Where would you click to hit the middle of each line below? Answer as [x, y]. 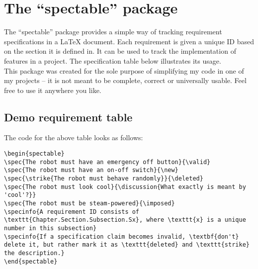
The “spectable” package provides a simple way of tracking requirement [113, 32]
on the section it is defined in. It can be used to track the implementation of [120, 51]
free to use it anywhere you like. [53, 90]
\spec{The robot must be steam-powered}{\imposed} [89, 204]
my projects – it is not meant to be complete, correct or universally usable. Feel [125, 80]
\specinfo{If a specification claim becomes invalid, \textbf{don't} [122, 236]
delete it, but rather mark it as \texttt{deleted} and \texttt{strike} [127, 245]
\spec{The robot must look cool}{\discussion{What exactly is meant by [125, 187]
